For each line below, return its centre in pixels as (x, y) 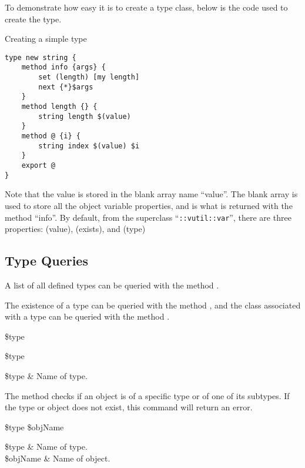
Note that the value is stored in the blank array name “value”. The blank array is (151, 194)
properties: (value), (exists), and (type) (75, 229)
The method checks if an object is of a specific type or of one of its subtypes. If (147, 395)
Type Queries (46, 260)
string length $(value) (85, 116)
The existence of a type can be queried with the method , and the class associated (153, 305)
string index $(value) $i (89, 146)
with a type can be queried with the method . (87, 316)
